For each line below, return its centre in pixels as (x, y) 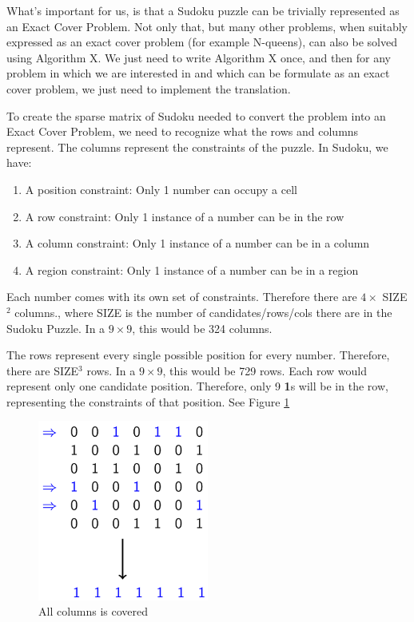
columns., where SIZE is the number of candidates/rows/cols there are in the (203, 312)
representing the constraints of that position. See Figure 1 (148, 401)
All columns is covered (94, 611)
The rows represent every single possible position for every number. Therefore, (198, 355)
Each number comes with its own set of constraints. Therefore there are (182, 297)
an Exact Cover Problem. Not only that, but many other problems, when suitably (207, 26)
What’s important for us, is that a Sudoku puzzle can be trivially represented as (203, 10)
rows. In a (111, 370)
